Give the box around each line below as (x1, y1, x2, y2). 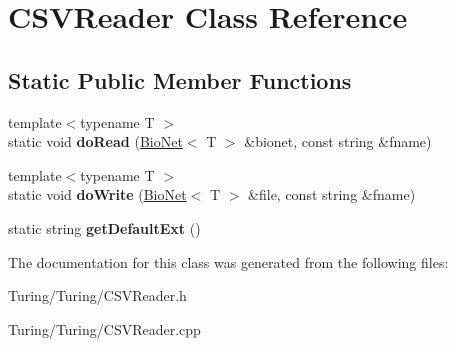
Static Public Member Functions (8, 64, 352, 95)
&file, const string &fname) (248, 184, 416, 205)
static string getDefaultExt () (8, 217, 201, 238)
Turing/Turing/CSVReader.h (8, 285, 187, 306)
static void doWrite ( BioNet (8, 184, 187, 205)
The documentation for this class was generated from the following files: (8, 251, 449, 272)
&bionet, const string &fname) (244, 131, 432, 152)
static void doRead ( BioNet (8, 131, 183, 152)
